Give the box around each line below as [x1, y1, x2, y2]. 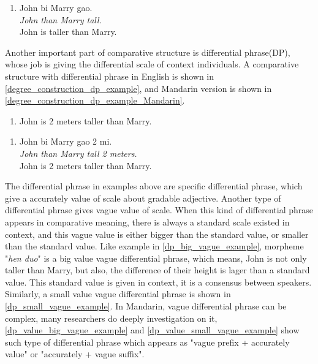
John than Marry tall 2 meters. [19, 146, 137, 159]
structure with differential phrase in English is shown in [5, 69, 214, 82]
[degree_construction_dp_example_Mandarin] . [5, 94, 185, 107]
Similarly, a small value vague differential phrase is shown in [5, 287, 231, 300]
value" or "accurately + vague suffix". [5, 347, 145, 360]
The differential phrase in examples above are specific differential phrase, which [5, 180, 303, 192]
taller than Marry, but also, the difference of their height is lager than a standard [5, 264, 310, 276]
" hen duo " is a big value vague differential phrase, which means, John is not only [5, 251, 307, 264]
